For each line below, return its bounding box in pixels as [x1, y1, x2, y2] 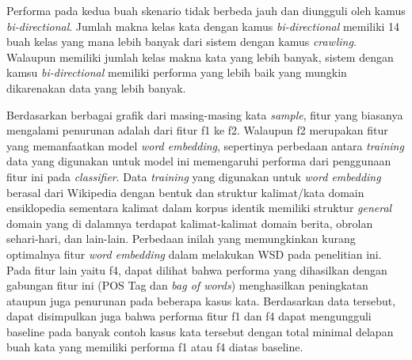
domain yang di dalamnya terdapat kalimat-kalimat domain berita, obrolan [6, 214, 373, 231]
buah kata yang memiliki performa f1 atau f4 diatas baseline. [6, 339, 303, 355]
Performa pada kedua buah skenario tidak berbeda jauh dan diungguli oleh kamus [6, 2, 406, 18]
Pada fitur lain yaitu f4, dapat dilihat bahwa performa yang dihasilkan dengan [6, 261, 387, 278]
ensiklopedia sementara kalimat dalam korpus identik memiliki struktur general [6, 199, 392, 216]
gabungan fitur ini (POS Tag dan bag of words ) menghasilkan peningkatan [6, 277, 368, 294]
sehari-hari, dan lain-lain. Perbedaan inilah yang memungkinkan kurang [6, 230, 356, 247]
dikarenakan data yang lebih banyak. [6, 79, 186, 96]
